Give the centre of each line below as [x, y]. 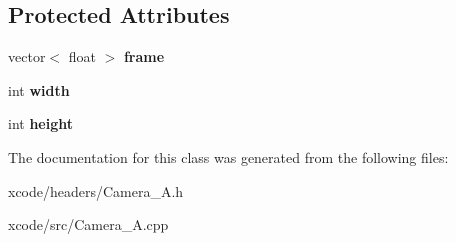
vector [27, 56]
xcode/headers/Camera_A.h [96, 190]
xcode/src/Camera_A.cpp [88, 224]
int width [39, 89]
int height [41, 123]
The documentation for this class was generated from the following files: [228, 156]
